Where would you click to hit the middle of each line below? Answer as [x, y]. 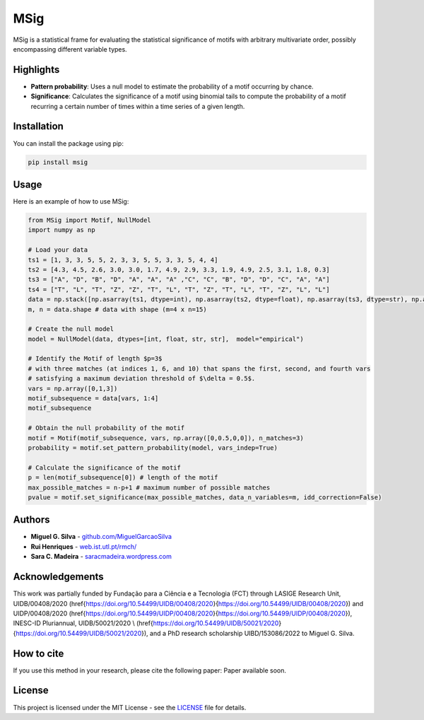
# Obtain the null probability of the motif [106, 428]
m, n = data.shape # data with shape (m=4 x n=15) [118, 309]
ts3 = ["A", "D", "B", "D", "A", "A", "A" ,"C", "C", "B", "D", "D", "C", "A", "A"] [179, 280]
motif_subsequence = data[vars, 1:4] [93, 399]
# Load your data [58, 250]
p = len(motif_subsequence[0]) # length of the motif [123, 478]
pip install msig [58, 162]
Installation [38, 126]
